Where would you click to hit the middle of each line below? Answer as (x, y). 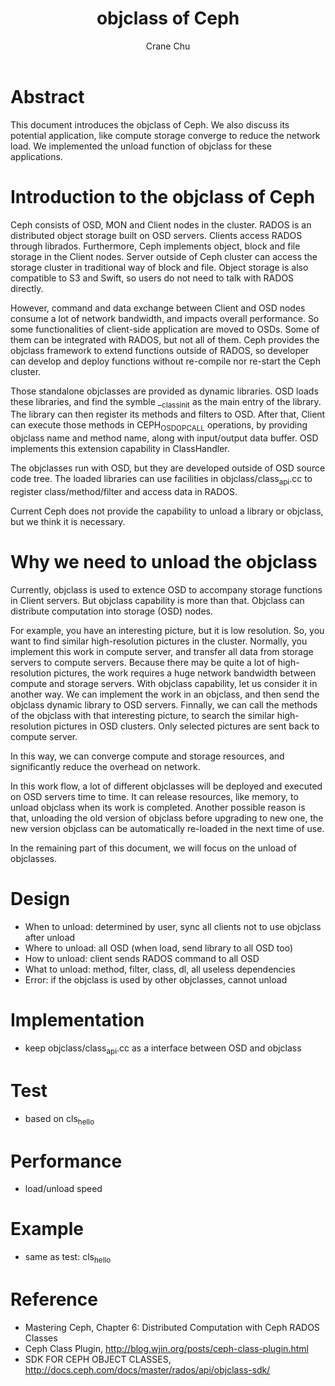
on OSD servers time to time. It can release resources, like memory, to (154, 796)
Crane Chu (168, 46)
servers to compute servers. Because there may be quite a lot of (143, 662)
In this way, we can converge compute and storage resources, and (147, 756)
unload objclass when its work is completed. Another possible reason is (158, 807)
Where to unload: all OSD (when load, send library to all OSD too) (159, 948)
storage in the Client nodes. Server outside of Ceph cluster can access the (164, 256)
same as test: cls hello (68, 1258)
